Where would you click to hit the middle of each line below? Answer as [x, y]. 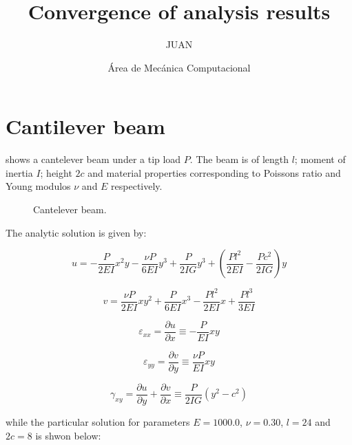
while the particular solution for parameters [98, 421]
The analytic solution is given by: [76, 232]
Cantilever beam [85, 126]
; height [56, 172]
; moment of [320, 159]
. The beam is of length [239, 159]
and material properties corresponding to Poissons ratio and [214, 172]
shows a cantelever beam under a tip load [93, 159]
